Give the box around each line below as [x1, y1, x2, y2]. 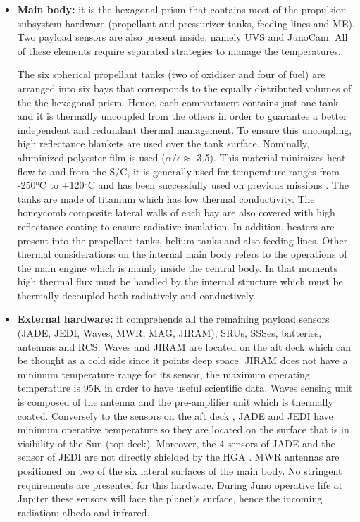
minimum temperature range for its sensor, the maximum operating [17, 366, 310, 381]
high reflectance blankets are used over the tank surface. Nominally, [17, 136, 309, 151]
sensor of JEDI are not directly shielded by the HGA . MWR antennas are [17, 449, 340, 464]
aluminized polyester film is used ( [17, 149, 166, 164]
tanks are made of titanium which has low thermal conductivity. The [17, 191, 315, 206]
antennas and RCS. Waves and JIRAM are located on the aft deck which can [17, 339, 352, 354]
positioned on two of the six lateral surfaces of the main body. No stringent [17, 464, 342, 478]
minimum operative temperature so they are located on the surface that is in [17, 422, 349, 437]
